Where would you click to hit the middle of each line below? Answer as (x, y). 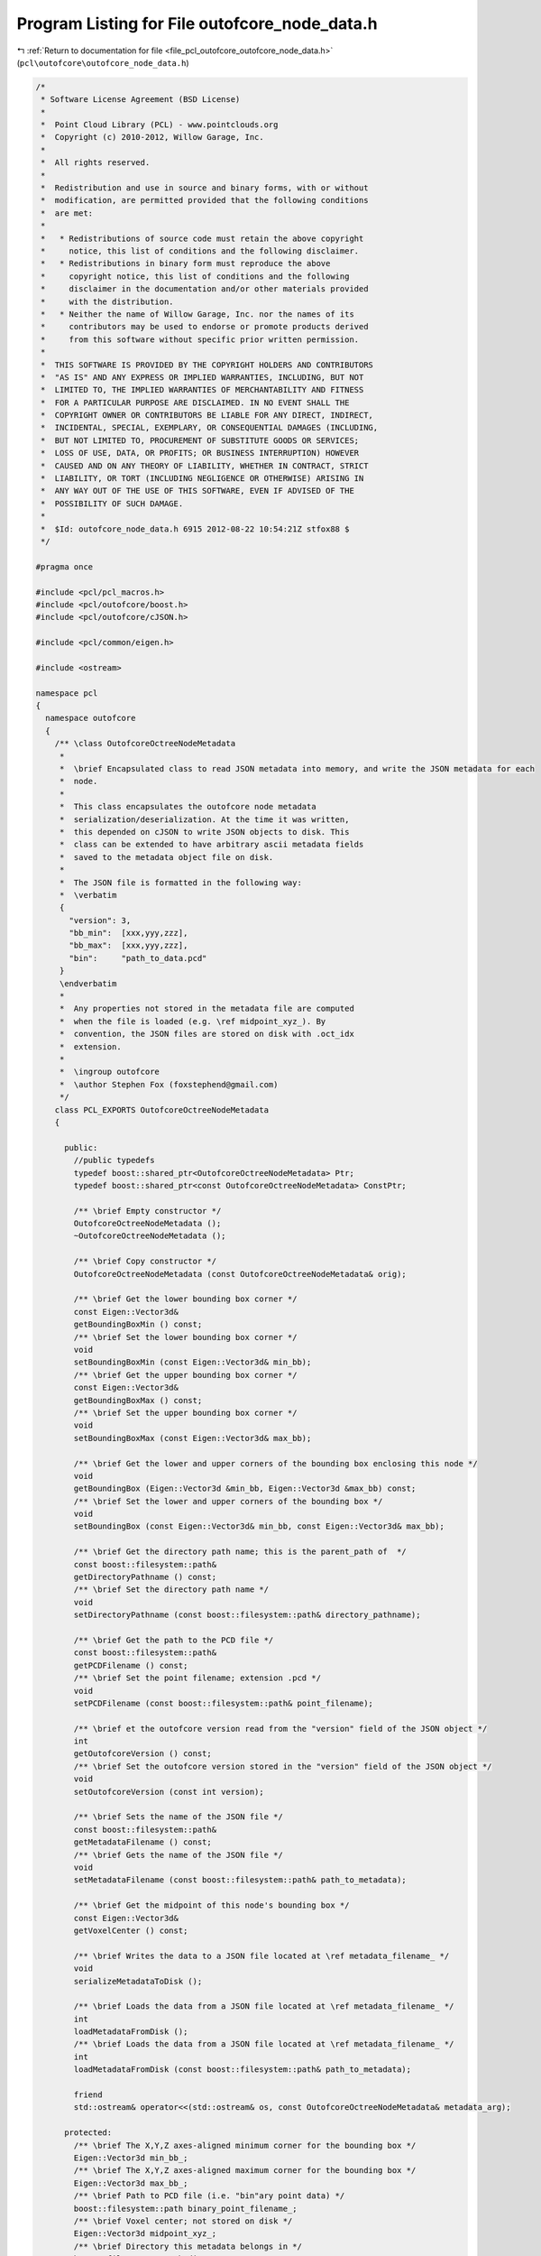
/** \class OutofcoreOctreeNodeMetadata (145, 744)
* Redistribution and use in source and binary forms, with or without (205, 188)
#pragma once (64, 567)
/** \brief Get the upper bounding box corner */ (185, 1375)
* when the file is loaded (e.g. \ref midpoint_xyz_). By (193, 1021)
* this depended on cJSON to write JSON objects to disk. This (204, 832)
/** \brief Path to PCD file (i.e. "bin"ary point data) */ (209, 2196)
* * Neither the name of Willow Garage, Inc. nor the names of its (198, 314)
